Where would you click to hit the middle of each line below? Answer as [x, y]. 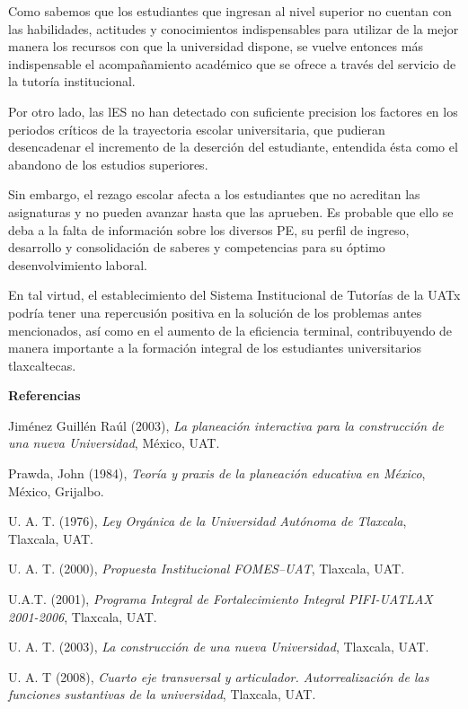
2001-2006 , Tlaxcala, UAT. [83, 616]
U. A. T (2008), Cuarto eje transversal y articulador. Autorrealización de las [219, 676]
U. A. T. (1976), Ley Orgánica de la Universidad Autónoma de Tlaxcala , [208, 521]
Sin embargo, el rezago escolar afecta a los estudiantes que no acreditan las [214, 194]
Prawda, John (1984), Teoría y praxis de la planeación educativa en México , [217, 473]
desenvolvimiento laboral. [78, 264]
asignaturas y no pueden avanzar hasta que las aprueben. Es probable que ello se [231, 211]
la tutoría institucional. [72, 81]
